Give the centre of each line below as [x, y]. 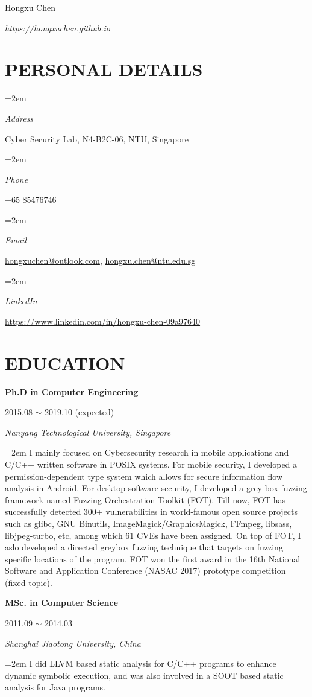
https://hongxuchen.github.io [58, 27]
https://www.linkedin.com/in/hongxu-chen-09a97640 [103, 321]
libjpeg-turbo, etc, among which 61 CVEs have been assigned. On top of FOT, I [153, 535]
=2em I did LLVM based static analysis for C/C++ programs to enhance [141, 664]
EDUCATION [65, 362]
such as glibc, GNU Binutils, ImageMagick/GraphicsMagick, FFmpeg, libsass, [148, 523]
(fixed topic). [29, 582]
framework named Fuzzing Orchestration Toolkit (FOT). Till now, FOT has [145, 499]
